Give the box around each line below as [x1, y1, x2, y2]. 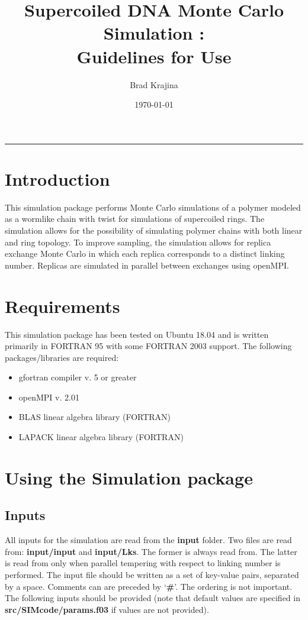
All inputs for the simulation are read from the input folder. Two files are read [5, 534, 292, 546]
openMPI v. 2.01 [18, 390, 79, 403]
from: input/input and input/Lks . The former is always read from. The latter [5, 545, 297, 557]
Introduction [5, 166, 110, 190]
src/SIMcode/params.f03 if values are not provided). [5, 603, 209, 615]
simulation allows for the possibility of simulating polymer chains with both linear [5, 224, 303, 236]
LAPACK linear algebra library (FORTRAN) [18, 431, 184, 443]
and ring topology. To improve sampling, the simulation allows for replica [5, 235, 271, 248]
